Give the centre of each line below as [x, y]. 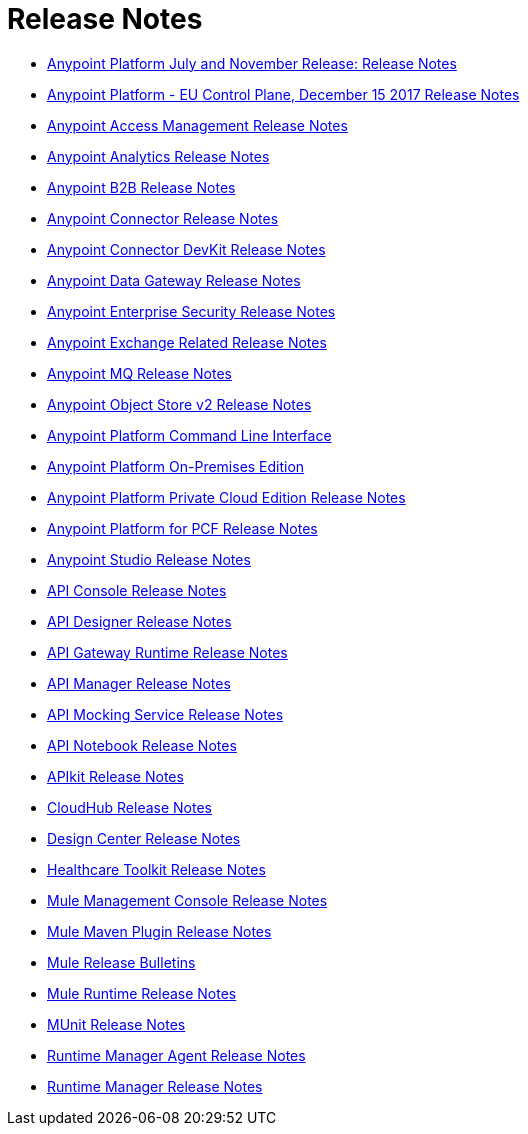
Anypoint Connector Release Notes [163, 218]
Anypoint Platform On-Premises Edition [176, 466]
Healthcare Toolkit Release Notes [156, 869]
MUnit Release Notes [116, 1024]
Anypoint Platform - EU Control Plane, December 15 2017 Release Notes [283, 94]
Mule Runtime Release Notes [142, 993]
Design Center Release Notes [144, 838]
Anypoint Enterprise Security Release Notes [191, 311]
